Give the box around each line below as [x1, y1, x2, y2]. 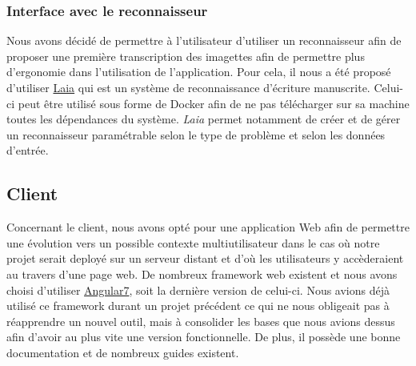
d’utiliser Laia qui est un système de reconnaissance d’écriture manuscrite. [6, 79, 370, 95]
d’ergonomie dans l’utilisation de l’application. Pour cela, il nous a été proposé [6, 63, 391, 80]
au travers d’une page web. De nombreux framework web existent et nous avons [6, 265, 398, 282]
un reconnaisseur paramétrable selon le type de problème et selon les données [6, 126, 386, 143]
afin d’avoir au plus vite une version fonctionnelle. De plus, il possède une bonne [6, 328, 401, 345]
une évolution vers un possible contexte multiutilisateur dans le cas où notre [6, 234, 380, 251]
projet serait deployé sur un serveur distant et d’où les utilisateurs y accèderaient [6, 250, 404, 267]
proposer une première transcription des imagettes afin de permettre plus [6, 47, 365, 64]
